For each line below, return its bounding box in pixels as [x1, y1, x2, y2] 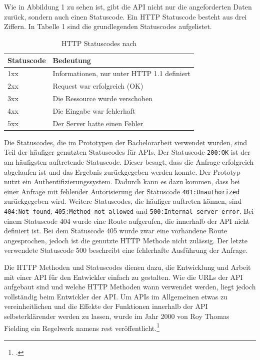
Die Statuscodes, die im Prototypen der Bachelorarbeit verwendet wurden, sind [4, 137, 247, 147]
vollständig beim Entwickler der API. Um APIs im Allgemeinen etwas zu [4, 291, 227, 301]
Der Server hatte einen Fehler [52, 118, 143, 128]
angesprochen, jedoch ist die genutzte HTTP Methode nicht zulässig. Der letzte [4, 235, 247, 245]
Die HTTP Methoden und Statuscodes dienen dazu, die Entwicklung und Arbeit [4, 262, 251, 272]
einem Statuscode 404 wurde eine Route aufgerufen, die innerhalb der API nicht [4, 215, 250, 226]
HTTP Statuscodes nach [61, 38, 136, 48]
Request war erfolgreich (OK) [52, 81, 143, 91]
